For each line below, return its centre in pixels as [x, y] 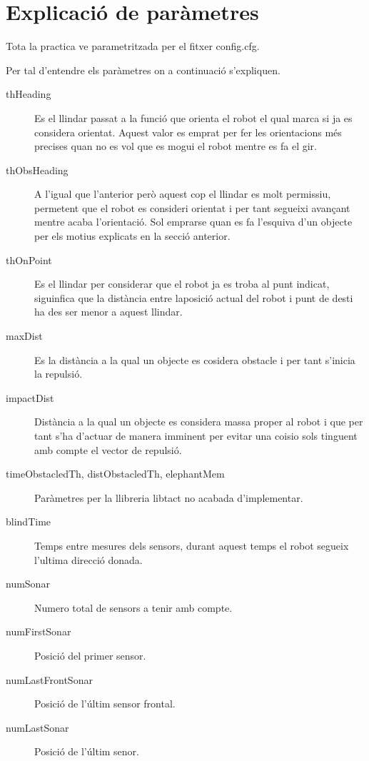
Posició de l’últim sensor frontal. [105, 704]
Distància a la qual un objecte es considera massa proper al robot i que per [199, 422]
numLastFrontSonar [49, 679]
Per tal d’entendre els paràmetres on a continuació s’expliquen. [143, 70]
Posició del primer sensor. [90, 655]
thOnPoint [29, 259]
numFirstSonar [39, 631]
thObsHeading [37, 170]
